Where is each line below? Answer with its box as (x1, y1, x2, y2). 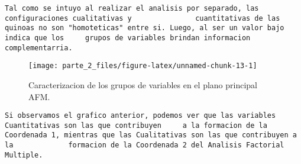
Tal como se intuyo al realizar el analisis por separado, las (5, 4, 259, 12)
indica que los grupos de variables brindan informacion (5, 33, 251, 42)
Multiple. (5, 150, 43, 159)
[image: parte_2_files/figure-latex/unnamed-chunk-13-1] (28, 62, 257, 70)
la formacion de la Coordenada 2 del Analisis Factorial (5, 141, 284, 150)
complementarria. (5, 43, 73, 52)
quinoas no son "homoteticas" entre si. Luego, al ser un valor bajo (5, 24, 284, 33)
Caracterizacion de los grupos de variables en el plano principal (28, 78, 257, 91)
